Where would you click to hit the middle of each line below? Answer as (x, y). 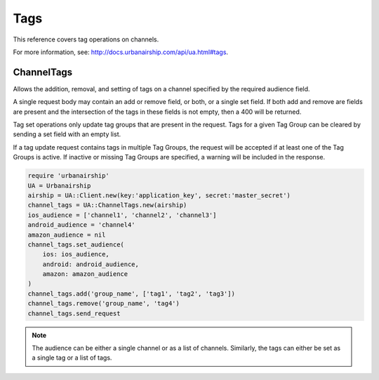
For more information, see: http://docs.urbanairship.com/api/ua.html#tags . (120, 52)
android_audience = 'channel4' (82, 225)
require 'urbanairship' (69, 176)
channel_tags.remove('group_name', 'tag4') (104, 303)
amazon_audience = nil (67, 235)
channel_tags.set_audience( (76, 244)
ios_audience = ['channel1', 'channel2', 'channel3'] (122, 215)
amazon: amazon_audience (85, 274)
